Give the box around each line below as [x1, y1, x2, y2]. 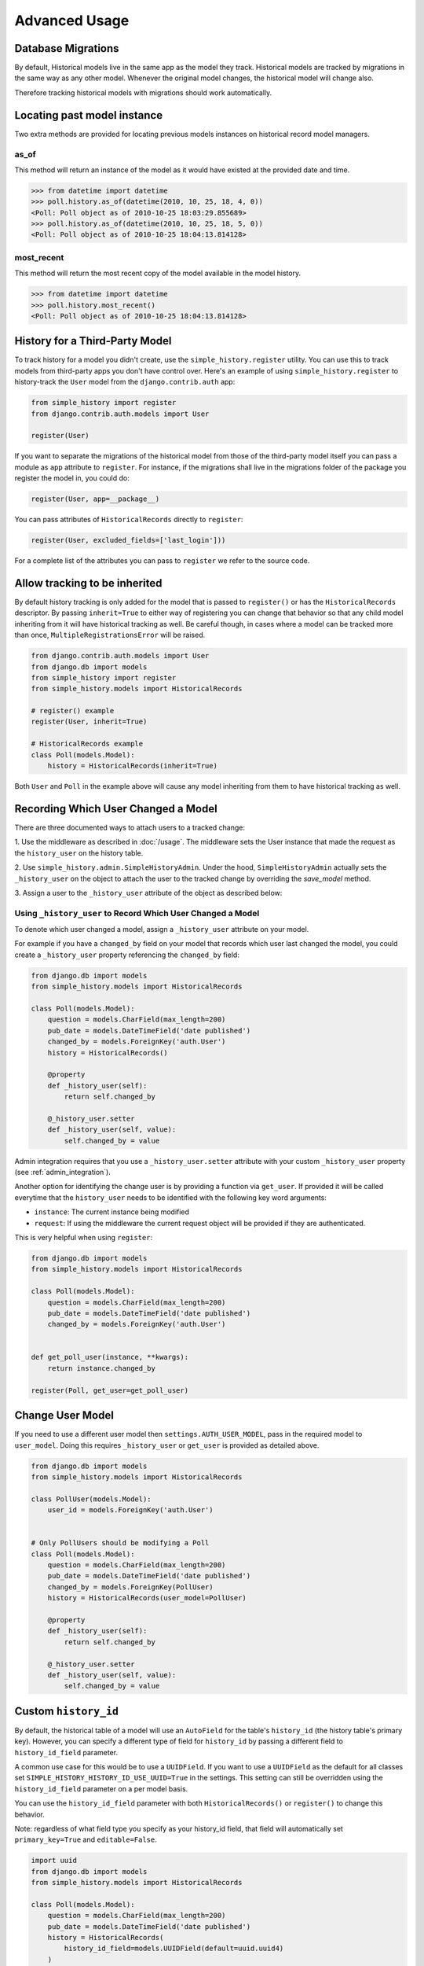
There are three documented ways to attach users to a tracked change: [14, 823, 246, 832]
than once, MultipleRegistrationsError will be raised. [14, 630, 206, 640]
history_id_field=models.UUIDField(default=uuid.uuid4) [64, 1944, 284, 1953]
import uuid [31, 1856, 78, 1865]
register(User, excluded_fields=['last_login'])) [31, 536, 226, 545]
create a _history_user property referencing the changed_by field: [14, 950, 239, 959]
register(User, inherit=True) [31, 717, 148, 727]
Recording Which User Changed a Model [14, 802, 217, 815]
